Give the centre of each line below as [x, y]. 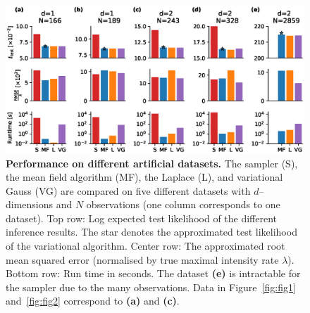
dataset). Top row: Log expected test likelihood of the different [142, 218]
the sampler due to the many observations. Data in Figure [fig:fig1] [151, 287]
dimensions [30, 204]
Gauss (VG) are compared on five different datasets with [128, 190]
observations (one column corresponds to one [183, 204]
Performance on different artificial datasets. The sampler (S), [152, 163]
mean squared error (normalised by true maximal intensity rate [142, 259]
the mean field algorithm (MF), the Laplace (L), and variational [144, 177]
